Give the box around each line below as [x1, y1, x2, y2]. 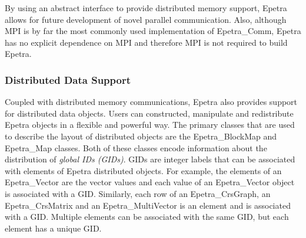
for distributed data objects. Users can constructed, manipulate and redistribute [5, 107, 294, 119]
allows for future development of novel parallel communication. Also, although [5, 13, 287, 25]
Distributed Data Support [5, 72, 131, 87]
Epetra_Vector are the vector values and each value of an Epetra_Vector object [5, 176, 295, 188]
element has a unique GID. [5, 222, 102, 234]
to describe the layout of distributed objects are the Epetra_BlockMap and [5, 130, 277, 142]
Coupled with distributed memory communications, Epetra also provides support [5, 96, 298, 108]
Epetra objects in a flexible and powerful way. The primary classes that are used [5, 118, 295, 131]
